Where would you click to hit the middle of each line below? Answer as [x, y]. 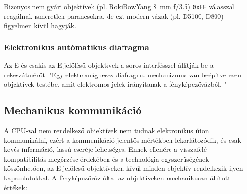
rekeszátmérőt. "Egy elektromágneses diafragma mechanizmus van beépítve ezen [123, 74]
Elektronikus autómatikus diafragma [77, 47]
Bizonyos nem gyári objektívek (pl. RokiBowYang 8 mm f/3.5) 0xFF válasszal [119, 6]
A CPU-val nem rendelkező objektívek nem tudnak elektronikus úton [107, 130]
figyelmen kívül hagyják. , [41, 25]
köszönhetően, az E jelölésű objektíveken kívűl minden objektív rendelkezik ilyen [123, 168]
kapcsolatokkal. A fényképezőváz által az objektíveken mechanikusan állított [117, 178]
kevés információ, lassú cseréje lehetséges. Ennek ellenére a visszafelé [105, 149]
